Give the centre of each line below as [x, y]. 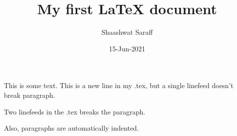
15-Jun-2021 [127, 48]
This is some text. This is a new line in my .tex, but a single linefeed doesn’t [119, 85]
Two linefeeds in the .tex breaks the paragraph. [75, 111]
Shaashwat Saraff [127, 32]
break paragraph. [30, 95]
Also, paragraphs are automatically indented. [72, 128]
